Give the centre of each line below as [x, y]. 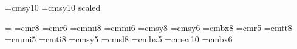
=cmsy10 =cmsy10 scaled [53, 7]
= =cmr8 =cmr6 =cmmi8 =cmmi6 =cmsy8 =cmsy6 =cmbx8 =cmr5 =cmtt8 [149, 27]
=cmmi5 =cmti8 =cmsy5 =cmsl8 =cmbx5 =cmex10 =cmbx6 [119, 39]
